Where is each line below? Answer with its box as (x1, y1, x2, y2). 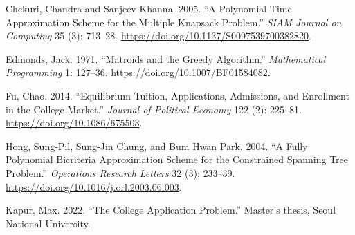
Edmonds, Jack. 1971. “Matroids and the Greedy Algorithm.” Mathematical (6, 51, 326, 66)
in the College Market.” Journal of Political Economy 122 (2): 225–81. (6, 102, 302, 116)
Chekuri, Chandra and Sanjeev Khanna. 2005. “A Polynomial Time (6, 1, 292, 15)
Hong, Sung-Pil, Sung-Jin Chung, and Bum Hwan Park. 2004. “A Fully (6, 138, 308, 153)
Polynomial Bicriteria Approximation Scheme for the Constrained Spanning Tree (6, 152, 349, 167)
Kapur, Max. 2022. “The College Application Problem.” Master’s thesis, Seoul (6, 203, 336, 217)
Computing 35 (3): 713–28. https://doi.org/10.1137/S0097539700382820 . (6, 28, 312, 43)
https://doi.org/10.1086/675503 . (6, 115, 143, 130)
